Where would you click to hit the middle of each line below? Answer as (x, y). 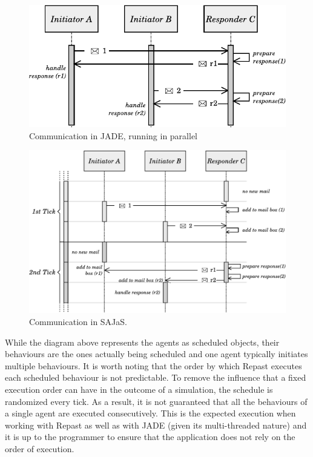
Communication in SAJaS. (78, 321)
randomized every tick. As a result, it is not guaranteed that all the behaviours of (156, 401)
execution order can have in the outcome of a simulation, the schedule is (139, 389)
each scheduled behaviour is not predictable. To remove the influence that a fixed (156, 377)
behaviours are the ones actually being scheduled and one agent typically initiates (156, 354)
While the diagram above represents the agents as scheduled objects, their (142, 342)
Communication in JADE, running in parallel (113, 135)
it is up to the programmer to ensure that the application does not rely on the (150, 437)
